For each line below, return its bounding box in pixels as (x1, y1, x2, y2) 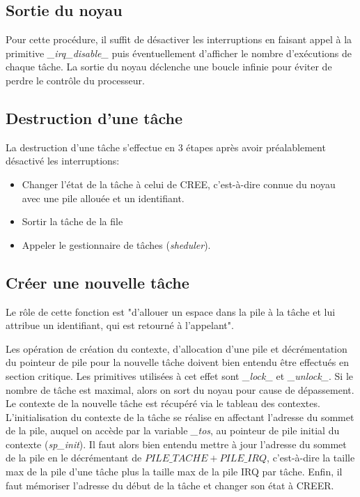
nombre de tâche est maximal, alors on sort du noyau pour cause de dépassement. (6, 382, 354, 397)
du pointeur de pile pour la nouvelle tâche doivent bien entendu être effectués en (6, 355, 349, 369)
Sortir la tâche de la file (22, 214, 123, 229)
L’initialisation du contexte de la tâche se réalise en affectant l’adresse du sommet (6, 409, 354, 424)
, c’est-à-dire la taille (267, 450, 355, 465)
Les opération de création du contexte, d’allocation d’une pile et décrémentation (6, 341, 347, 355)
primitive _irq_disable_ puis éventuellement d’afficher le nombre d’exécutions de (6, 45, 352, 60)
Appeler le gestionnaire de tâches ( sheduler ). (22, 237, 211, 252)
